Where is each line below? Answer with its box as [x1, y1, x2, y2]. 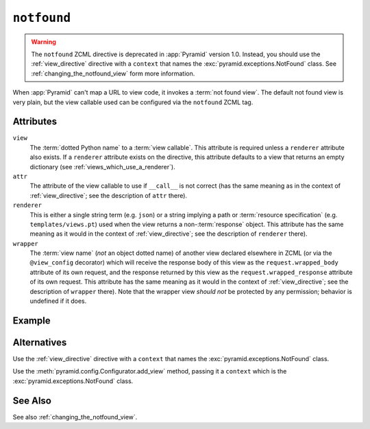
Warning [31, 38, 56, 46]
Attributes [12, 116, 58, 127]
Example [12, 315, 51, 326]
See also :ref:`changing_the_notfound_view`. [12, 413, 138, 421]
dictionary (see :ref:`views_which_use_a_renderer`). [29, 162, 175, 171]
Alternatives [12, 336, 67, 348]
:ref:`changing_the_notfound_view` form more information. [31, 69, 195, 77]
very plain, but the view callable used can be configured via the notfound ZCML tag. [12, 98, 254, 106]
